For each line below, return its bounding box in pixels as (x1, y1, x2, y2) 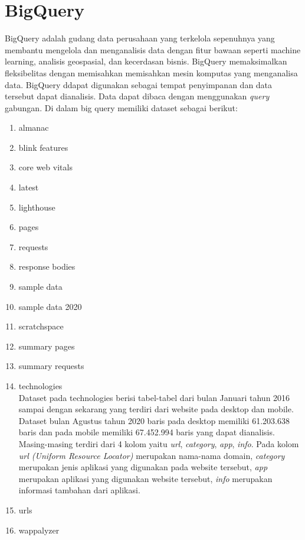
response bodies (18, 260, 76, 273)
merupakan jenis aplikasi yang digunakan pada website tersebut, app (18, 461, 268, 473)
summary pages (18, 339, 75, 352)
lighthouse (18, 201, 55, 213)
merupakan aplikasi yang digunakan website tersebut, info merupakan (18, 472, 273, 484)
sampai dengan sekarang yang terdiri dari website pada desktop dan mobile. (18, 403, 294, 415)
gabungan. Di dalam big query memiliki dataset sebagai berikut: (5, 101, 238, 114)
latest (18, 181, 39, 193)
